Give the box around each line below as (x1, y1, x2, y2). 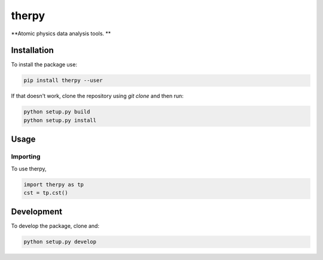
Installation (11, 45, 54, 56)
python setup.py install (23, 117, 97, 124)
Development (11, 207, 63, 217)
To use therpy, (11, 165, 47, 172)
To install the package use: (11, 61, 78, 68)
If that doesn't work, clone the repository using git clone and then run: (11, 93, 184, 100)
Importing (11, 152, 41, 161)
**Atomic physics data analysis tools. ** (11, 30, 111, 37)
